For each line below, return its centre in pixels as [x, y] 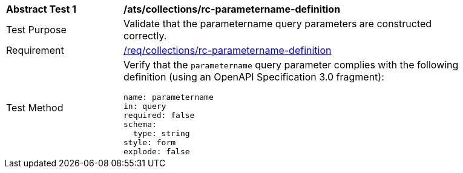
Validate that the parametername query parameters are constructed [278, 24]
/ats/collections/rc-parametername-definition [232, 9]
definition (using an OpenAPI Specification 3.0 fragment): [254, 77]
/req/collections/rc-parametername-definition [228, 50]
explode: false [157, 152]
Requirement [35, 50]
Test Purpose [36, 30]
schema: [140, 124]
